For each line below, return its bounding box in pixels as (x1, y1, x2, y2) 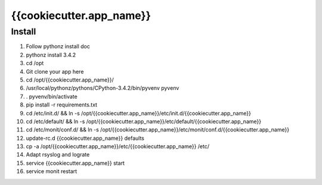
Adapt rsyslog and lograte (26, 151, 90, 158)
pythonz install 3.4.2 (26, 51, 76, 58)
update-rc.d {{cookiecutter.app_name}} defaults (26, 134, 145, 142)
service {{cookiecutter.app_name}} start (26, 159, 125, 167)
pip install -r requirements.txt (26, 101, 98, 108)
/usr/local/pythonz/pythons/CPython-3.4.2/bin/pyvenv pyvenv (26, 84, 179, 92)
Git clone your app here (26, 68, 84, 75)
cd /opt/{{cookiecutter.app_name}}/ (26, 76, 114, 83)
